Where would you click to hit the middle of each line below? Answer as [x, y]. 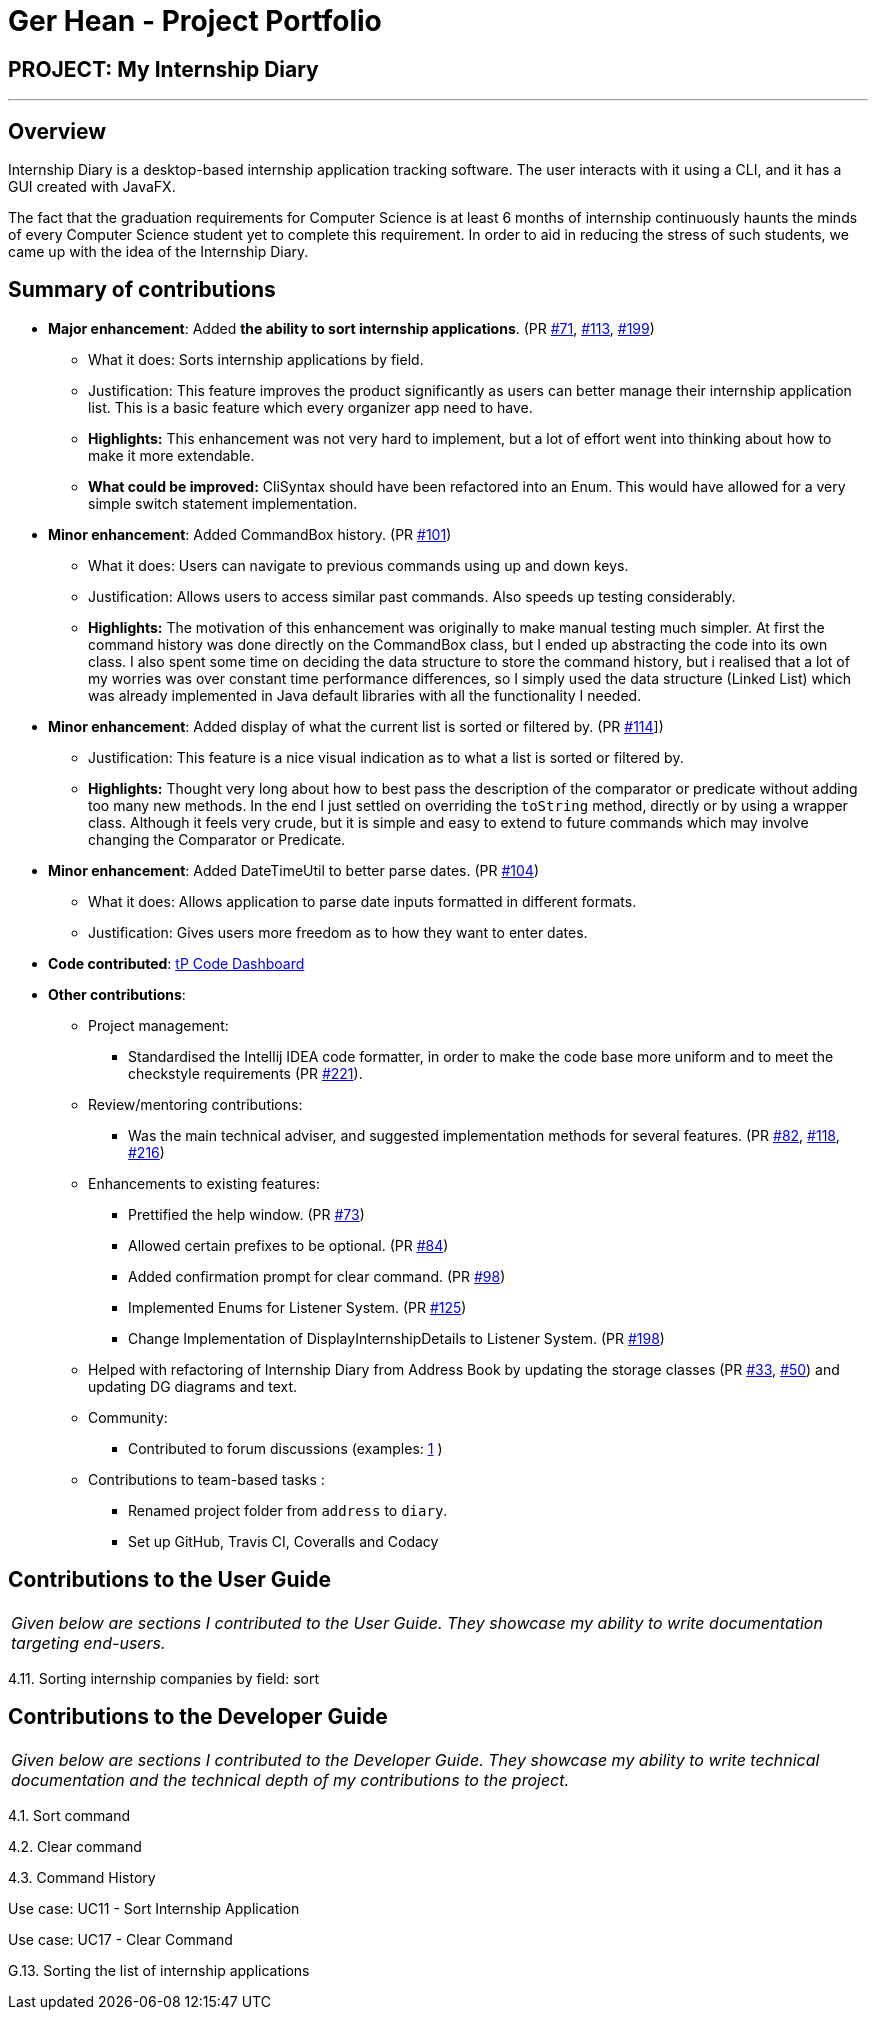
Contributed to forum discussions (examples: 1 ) [285, 1448]
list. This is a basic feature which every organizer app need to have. [310, 407]
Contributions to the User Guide [169, 1580]
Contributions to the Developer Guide [198, 1717]
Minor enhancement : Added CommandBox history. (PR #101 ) [250, 534]
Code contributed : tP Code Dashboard [176, 963]
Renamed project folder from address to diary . [288, 1510]
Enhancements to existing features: [204, 1183]
